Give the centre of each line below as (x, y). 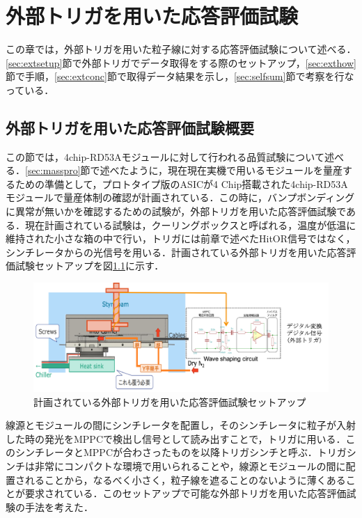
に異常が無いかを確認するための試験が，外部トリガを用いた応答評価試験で (176, 211)
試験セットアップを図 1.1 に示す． (89, 266)
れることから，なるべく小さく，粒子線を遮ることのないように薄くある (185, 479)
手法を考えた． (59, 507)
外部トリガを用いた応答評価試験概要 (130, 127)
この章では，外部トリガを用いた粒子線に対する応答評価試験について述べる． (181, 49)
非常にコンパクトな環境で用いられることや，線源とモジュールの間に (190, 465)
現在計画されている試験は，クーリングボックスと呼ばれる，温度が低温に (190, 225)
